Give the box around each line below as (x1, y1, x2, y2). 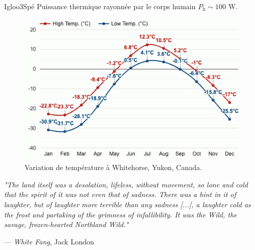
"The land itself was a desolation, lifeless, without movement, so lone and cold (4, 179, 248, 189)
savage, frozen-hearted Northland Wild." (4, 219, 129, 230)
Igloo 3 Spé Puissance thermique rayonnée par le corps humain (4, 1, 196, 11)
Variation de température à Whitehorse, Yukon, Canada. (24, 162, 202, 173)
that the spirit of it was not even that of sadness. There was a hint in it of (4, 189, 236, 200)
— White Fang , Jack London (4, 236, 94, 246)
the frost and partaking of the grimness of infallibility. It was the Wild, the (4, 209, 237, 219)
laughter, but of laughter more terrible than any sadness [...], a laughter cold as (4, 199, 251, 210)
